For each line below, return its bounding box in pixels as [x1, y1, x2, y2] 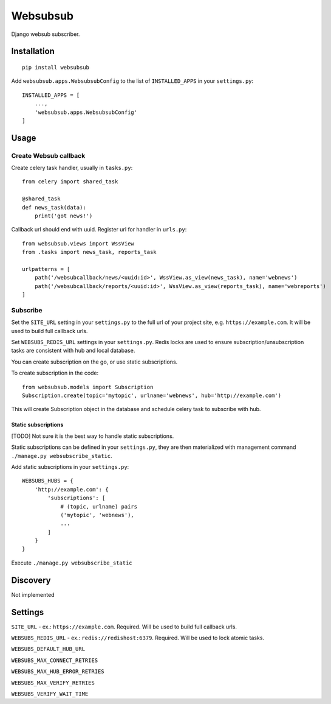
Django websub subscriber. [11, 30, 80, 38]
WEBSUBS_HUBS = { [22, 477, 73, 484]
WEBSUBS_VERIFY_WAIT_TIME [11, 691, 89, 697]
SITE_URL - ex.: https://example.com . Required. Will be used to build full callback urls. [11, 623, 237, 630]
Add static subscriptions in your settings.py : [11, 463, 129, 470]
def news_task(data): [22, 204, 86, 211]
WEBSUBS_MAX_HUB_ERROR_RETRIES [11, 668, 104, 675]
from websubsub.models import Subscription [22, 384, 154, 390]
